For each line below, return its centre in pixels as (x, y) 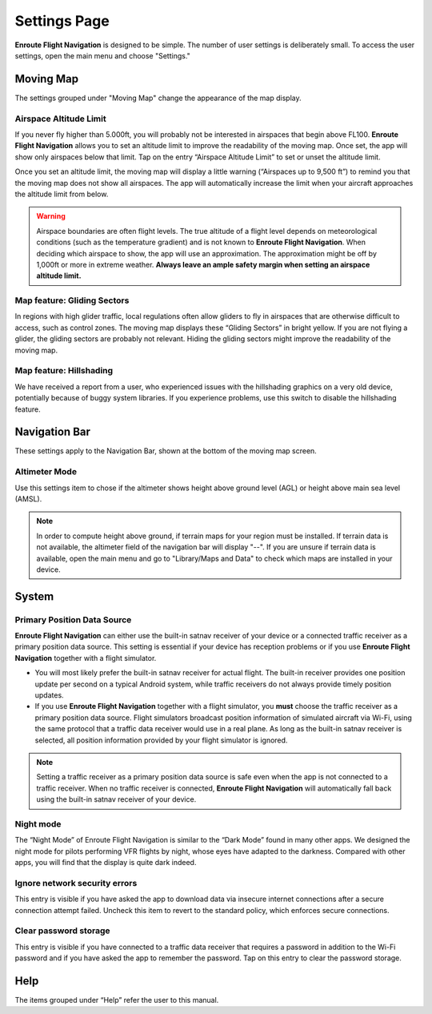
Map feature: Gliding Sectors (72, 300)
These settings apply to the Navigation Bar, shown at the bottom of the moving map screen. (166, 451)
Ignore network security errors (76, 883)
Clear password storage (62, 931)
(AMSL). (28, 499)
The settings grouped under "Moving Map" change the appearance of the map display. (158, 98)
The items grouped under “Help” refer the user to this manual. (117, 1000)
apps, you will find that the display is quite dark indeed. (106, 863)
